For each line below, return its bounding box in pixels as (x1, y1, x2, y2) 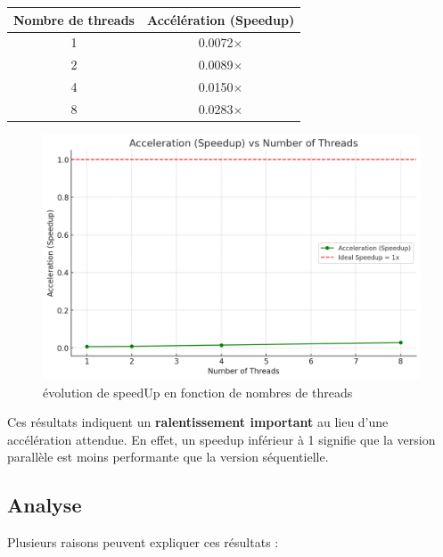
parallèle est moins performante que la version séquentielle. (7, 447, 329, 466)
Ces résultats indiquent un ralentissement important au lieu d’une (7, 413, 389, 431)
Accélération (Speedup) (146, 10, 295, 29)
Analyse (7, 491, 82, 519)
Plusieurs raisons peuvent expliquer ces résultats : (7, 533, 279, 552)
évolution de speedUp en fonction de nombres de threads (43, 382, 353, 401)
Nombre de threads (13, 10, 135, 29)
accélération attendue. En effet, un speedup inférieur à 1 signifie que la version (7, 430, 436, 448)
